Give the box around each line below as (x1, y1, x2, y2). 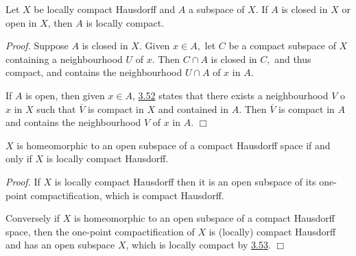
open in (5, 15, 37, 29)
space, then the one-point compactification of (5, 224, 195, 238)
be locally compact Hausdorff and (34, 2, 176, 16)
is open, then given (25, 88, 105, 102)
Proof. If (5, 174, 40, 188)
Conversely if (5, 211, 60, 225)
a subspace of (189, 2, 245, 16)
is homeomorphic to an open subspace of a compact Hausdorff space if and (16, 138, 331, 152)
